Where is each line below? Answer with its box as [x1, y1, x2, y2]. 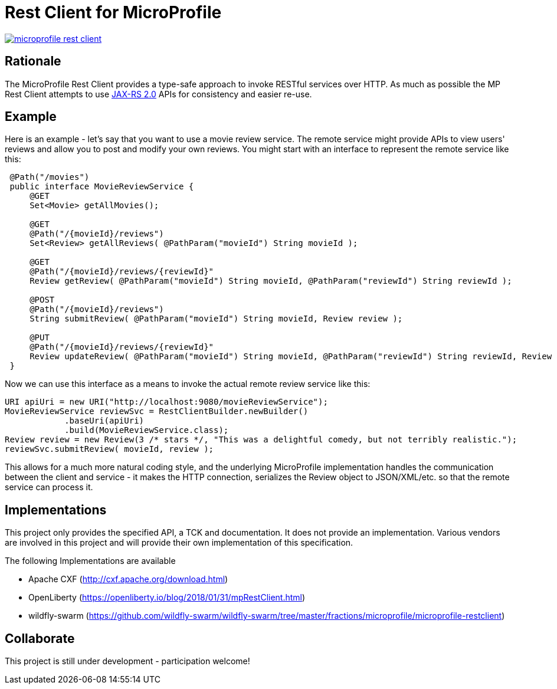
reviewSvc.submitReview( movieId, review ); [5, 444, 214, 454]
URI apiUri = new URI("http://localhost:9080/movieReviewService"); [5, 397, 328, 407]
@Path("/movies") [9, 172, 90, 182]
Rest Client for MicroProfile [5, 2, 222, 22]
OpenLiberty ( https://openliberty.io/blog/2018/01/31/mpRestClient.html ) [28, 592, 306, 603]
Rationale [5, 54, 61, 69]
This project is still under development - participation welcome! [5, 656, 250, 667]
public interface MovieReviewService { [9, 182, 194, 192]
